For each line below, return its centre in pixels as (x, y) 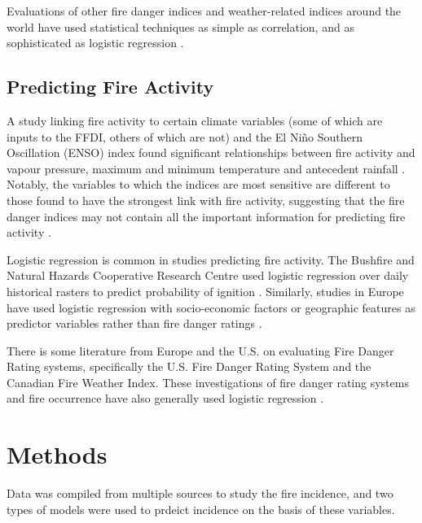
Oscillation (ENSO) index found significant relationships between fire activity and (211, 153)
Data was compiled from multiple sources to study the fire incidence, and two (200, 493)
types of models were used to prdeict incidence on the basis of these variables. (201, 509)
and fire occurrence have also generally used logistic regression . (165, 398)
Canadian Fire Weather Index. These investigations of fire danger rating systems (208, 382)
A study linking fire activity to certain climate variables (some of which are (195, 120)
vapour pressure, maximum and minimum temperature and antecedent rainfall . (206, 168)
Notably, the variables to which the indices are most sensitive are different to (198, 184)
